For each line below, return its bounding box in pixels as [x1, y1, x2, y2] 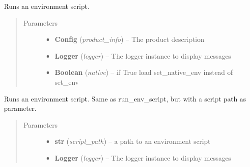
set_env [55, 76, 79, 87]
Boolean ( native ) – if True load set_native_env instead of [55, 67, 233, 77]
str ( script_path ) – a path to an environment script [55, 136, 211, 146]
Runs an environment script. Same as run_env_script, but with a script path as [4, 93, 246, 103]
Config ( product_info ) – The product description [55, 34, 205, 44]
